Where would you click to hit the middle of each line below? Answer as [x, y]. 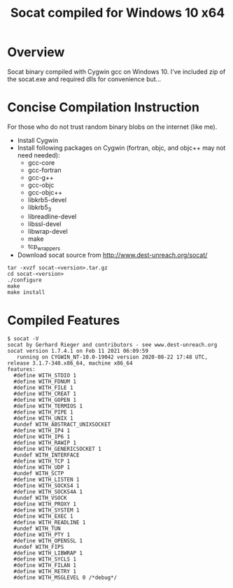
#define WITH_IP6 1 [42, 437]
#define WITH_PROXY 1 [45, 504]
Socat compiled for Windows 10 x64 [118, 13]
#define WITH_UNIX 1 [43, 419]
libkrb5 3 [40, 208]
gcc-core [41, 162]
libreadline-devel [52, 216]
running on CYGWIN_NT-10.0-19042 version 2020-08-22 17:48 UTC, [112, 357]
